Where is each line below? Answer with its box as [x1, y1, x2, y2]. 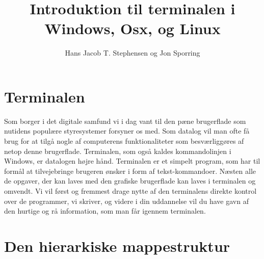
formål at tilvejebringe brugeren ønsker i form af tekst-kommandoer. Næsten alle [4, 165, 256, 176]
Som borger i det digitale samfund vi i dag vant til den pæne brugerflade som [4, 115, 246, 126]
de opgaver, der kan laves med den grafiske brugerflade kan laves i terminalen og [4, 175, 256, 186]
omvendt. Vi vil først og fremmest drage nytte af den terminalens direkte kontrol [4, 186, 257, 196]
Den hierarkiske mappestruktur [4, 235, 230, 256]
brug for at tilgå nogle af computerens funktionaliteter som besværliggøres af [4, 136, 244, 146]
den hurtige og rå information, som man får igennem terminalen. [4, 205, 206, 216]
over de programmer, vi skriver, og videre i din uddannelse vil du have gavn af [4, 195, 249, 206]
